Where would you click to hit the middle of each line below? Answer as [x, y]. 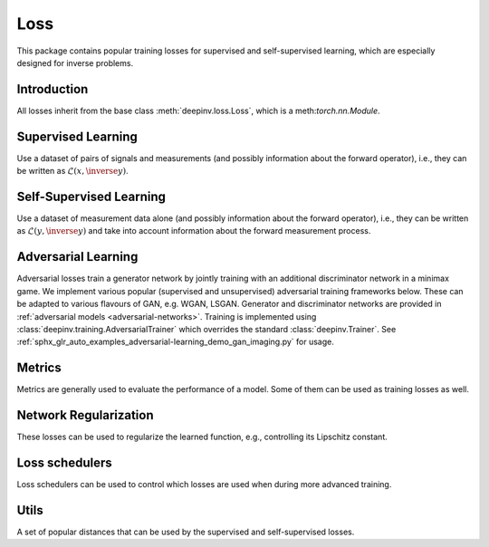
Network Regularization [85, 415]
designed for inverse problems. [75, 62]
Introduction [53, 89]
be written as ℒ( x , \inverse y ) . [72, 171]
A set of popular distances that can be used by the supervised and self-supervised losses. [186, 532]
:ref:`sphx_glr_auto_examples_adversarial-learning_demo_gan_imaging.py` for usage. [175, 342]
